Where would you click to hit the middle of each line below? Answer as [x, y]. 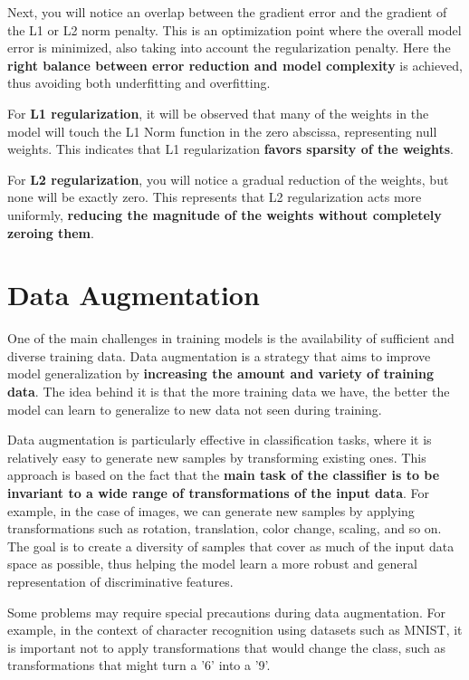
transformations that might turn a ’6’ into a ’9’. [139, 665]
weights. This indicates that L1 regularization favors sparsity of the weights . [230, 149]
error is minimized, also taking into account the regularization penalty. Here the [229, 48]
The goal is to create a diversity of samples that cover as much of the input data [231, 546]
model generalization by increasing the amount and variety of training [221, 374]
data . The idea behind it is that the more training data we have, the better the [229, 392]
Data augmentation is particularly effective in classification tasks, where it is [220, 440]
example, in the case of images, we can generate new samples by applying [211, 510]
